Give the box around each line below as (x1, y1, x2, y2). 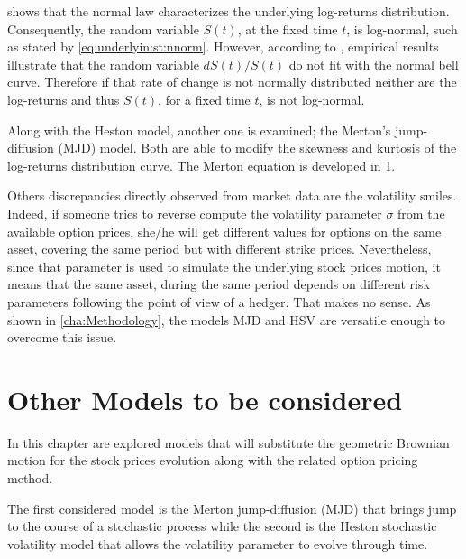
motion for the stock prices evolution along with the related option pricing (7, 451, 418, 470)
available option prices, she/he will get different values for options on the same (7, 221, 442, 240)
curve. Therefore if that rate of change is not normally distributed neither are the (7, 72, 457, 91)
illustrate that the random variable (7, 54, 199, 73)
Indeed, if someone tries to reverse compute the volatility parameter (7, 203, 382, 222)
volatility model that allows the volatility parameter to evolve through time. (7, 534, 428, 553)
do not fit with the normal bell (288, 54, 459, 73)
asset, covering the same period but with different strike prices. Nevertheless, (7, 239, 432, 258)
